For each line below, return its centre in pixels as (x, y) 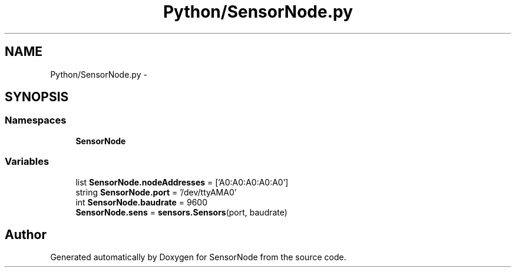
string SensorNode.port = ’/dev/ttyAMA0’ (156, 192)
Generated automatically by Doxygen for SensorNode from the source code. (198, 257)
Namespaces (36, 120)
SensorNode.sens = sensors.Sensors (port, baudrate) (181, 212)
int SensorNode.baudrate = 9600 (142, 202)
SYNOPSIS (37, 97)
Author (26, 234)
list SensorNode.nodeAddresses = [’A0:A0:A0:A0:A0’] (182, 182)
